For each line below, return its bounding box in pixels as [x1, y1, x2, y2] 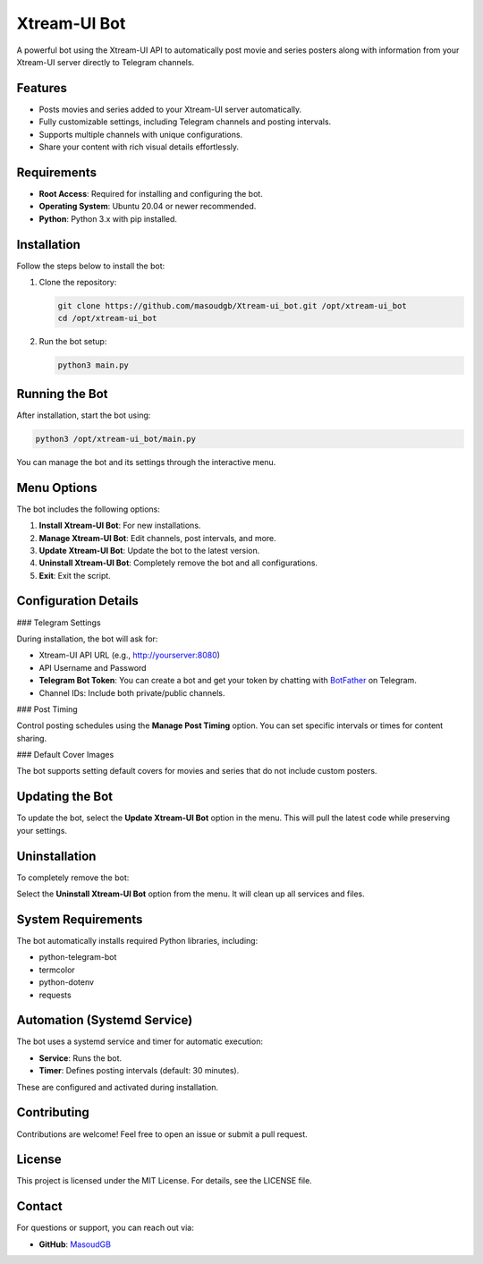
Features [16, 81, 67, 96]
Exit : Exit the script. [38, 570, 111, 581]
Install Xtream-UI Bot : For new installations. [38, 520, 201, 531]
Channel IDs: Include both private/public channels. [38, 687, 225, 698]
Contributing [16, 1105, 89, 1120]
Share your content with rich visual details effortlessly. [38, 141, 240, 152]
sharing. [16, 733, 47, 743]
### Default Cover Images [16, 750, 114, 760]
